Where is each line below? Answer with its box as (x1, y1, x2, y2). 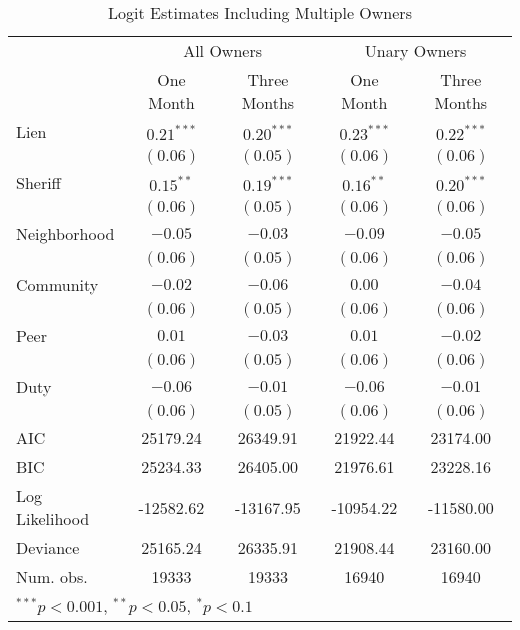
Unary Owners (364, 39, 467, 62)
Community (16, 273, 99, 296)
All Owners (183, 39, 262, 62)
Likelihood (16, 507, 90, 530)
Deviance (16, 536, 80, 559)
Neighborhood (16, 222, 115, 245)
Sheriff (16, 171, 61, 194)
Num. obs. (16, 565, 88, 588)
